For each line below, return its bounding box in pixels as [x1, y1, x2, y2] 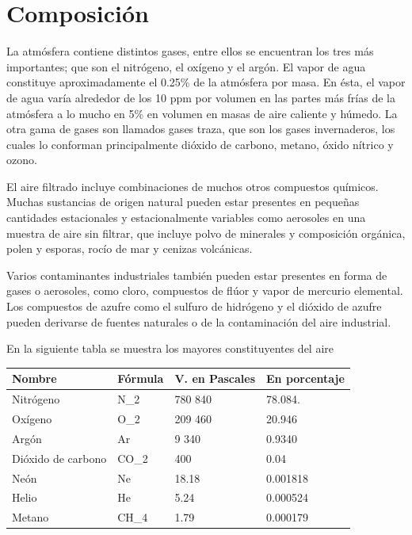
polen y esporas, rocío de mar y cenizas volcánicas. [6, 240, 253, 257]
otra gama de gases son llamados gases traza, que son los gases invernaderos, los [6, 120, 395, 137]
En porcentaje [266, 370, 345, 387]
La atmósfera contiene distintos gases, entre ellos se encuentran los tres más [6, 43, 374, 59]
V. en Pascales [174, 370, 256, 387]
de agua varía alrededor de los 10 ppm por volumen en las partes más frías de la [6, 89, 395, 105]
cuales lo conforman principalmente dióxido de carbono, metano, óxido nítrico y [6, 136, 394, 152]
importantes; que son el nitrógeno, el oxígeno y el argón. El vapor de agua [6, 58, 366, 75]
